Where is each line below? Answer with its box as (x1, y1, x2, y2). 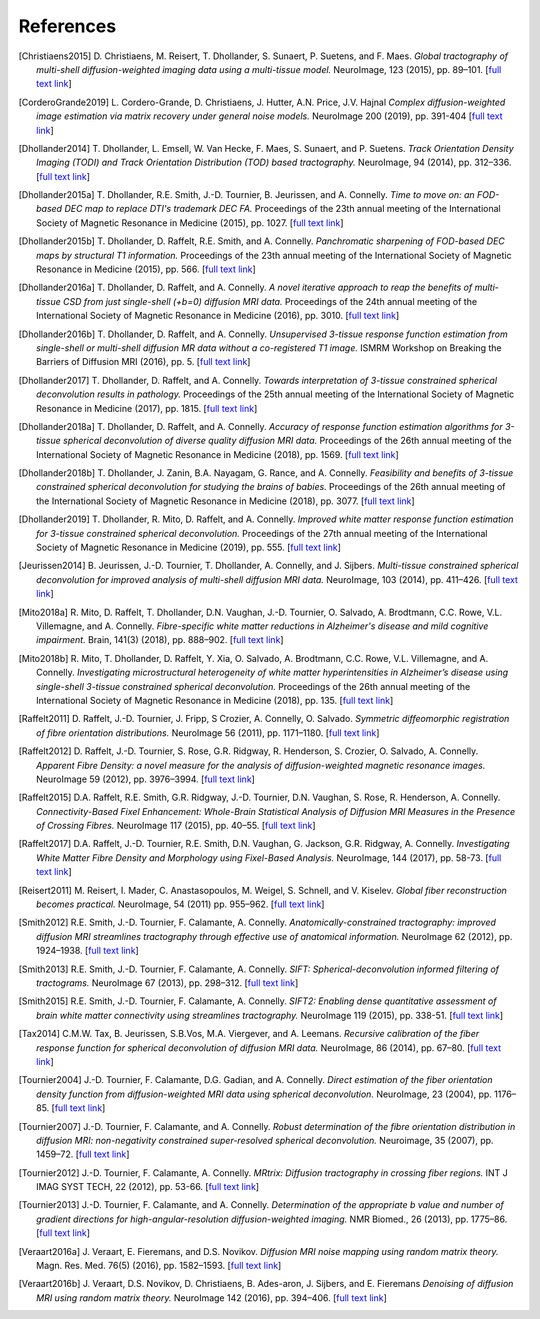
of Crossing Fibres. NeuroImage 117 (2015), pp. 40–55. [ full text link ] (36, 820, 316, 832)
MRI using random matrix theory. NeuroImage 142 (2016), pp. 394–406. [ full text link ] (36, 1291, 387, 1304)
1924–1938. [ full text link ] (36, 945, 139, 957)
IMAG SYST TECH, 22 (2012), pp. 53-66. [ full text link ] (36, 1181, 260, 1193)
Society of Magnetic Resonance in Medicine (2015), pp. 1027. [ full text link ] (36, 216, 344, 229)
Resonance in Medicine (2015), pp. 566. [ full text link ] (36, 263, 257, 275)
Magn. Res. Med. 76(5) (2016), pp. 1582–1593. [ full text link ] (36, 1260, 282, 1272)
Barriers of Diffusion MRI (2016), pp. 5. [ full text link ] (36, 356, 251, 368)
